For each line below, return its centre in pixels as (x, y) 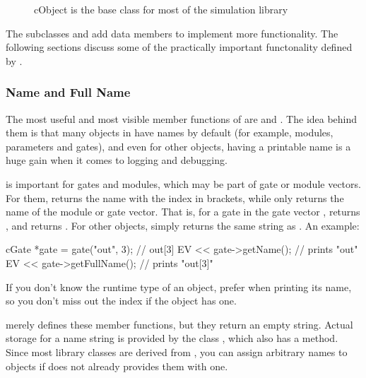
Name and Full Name (68, 92)
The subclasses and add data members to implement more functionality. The (172, 33)
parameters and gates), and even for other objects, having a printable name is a (178, 146)
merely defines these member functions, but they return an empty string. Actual (179, 324)
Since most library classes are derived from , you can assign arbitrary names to (177, 352)
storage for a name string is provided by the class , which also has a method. (172, 338)
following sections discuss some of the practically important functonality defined (179, 47)
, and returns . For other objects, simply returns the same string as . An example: (183, 225)
